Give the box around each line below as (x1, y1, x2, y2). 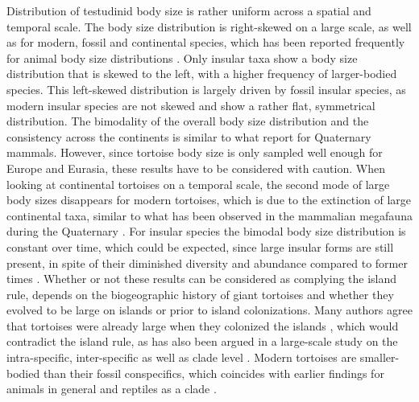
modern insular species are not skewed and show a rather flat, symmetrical (6, 96, 375, 113)
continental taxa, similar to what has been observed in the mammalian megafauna (6, 207, 413, 224)
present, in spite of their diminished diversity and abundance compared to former (6, 254, 408, 271)
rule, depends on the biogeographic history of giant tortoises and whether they (6, 285, 394, 302)
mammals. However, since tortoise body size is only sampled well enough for (6, 144, 383, 161)
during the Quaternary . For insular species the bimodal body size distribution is (6, 223, 406, 240)
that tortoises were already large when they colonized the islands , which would (6, 317, 399, 334)
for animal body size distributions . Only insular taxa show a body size (6, 49, 358, 66)
